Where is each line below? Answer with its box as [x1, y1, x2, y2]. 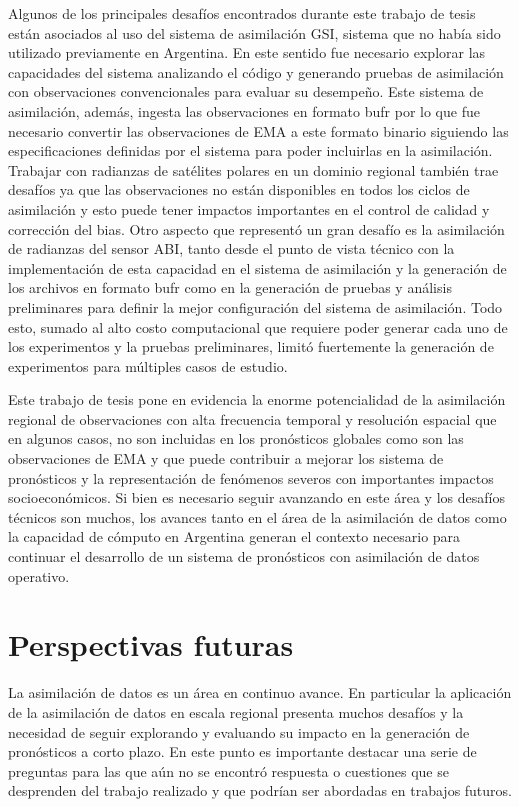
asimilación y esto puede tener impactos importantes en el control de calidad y [8, 198, 490, 219]
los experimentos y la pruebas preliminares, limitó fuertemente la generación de [8, 336, 494, 357]
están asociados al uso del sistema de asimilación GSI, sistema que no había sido [8, 22, 501, 43]
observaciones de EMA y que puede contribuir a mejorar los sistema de [8, 448, 444, 469]
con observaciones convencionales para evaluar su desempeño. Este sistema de [8, 81, 484, 102]
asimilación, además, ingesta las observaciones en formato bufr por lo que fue [8, 100, 480, 121]
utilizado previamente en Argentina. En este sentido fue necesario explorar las [8, 42, 486, 63]
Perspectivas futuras [8, 624, 294, 665]
